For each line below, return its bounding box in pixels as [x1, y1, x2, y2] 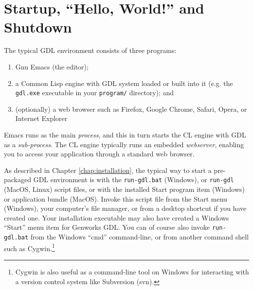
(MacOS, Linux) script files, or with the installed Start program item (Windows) [4, 184, 245, 194]
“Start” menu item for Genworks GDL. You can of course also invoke [4, 222, 210, 232]
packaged [4, 174, 31, 185]
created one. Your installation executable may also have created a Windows [4, 212, 229, 222]
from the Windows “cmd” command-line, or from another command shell [30, 232, 249, 241]
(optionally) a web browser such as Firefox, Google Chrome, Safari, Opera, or [15, 103, 247, 114]
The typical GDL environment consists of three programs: [4, 45, 177, 55]
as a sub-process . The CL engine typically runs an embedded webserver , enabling [4, 139, 244, 149]
